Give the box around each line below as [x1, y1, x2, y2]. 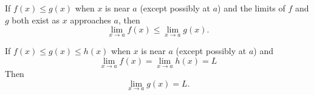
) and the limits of [217, 2, 285, 14]
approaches [70, 13, 111, 26]
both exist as [12, 13, 60, 26]
